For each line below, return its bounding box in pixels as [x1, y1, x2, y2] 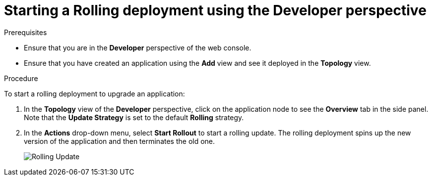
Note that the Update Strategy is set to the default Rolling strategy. [24, 113, 244, 122]
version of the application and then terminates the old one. [24, 136, 215, 145]
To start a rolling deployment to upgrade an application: [4, 89, 185, 98]
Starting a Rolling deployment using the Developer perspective [4, 2, 427, 19]
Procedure [4, 74, 38, 83]
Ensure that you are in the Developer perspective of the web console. [24, 43, 251, 52]
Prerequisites [4, 28, 47, 37]
